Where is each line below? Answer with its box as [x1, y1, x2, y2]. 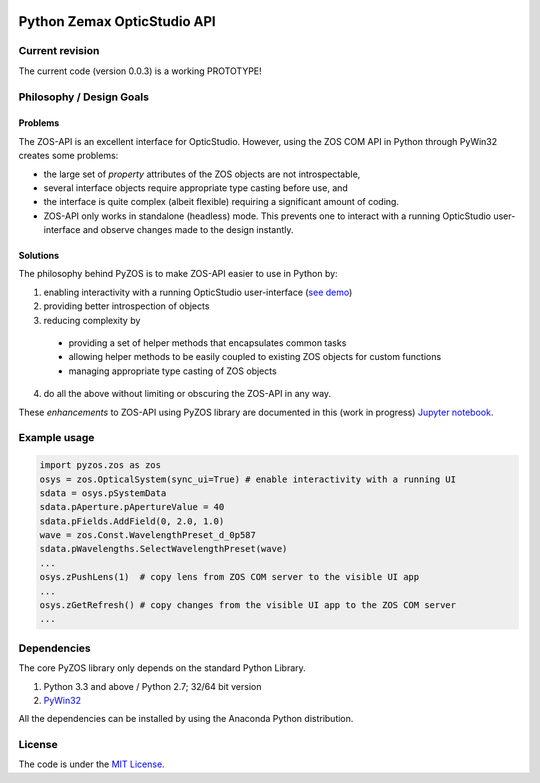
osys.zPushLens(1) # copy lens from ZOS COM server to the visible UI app [39, 571, 420, 583]
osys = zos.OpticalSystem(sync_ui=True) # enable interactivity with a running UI [39, 473, 457, 485]
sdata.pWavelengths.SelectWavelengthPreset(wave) [39, 543, 288, 555]
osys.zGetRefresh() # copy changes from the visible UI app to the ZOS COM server [39, 600, 457, 611]
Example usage [18, 431, 95, 445]
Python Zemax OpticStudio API [18, 13, 216, 30]
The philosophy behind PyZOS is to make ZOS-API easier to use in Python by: [18, 268, 339, 280]
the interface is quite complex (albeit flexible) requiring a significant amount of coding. [43, 196, 400, 208]
